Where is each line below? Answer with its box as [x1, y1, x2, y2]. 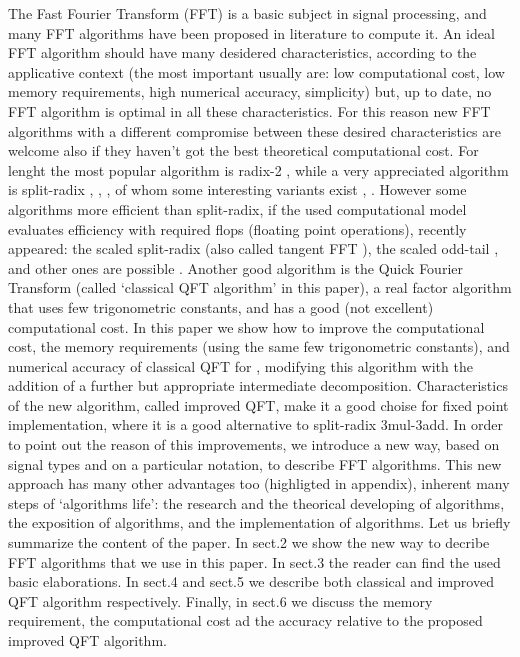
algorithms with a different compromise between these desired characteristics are [8, 120, 501, 141]
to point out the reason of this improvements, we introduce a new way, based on [8, 434, 500, 455]
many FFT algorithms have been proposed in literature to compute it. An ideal [8, 22, 495, 43]
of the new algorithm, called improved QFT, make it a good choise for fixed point [8, 394, 509, 415]
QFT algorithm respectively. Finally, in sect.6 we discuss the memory [8, 590, 433, 611]
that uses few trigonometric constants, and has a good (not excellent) [8, 296, 434, 317]
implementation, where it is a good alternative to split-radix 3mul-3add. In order [8, 414, 504, 435]
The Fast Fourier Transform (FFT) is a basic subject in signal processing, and [8, 3, 487, 23]
